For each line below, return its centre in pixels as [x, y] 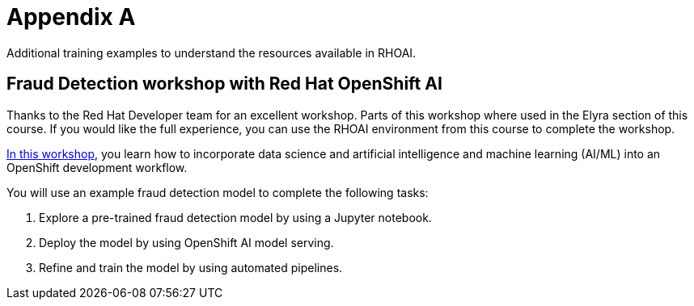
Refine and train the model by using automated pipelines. [191, 267]
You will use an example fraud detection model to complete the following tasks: [218, 192]
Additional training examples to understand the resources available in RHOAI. [212, 52]
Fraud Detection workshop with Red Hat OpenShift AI [224, 84]
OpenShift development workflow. [97, 167]
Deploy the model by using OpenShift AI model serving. [186, 242]
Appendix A [71, 17]
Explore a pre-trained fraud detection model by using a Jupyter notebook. [235, 217]
